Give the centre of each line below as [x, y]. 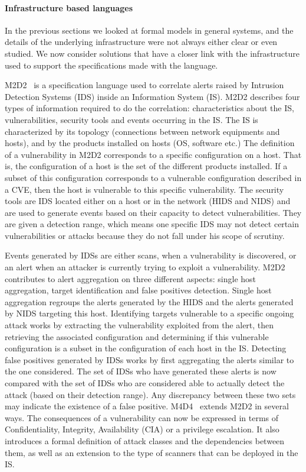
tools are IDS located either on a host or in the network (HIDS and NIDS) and [148, 201]
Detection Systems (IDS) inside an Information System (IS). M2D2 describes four [152, 96]
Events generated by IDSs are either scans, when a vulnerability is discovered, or [151, 255]
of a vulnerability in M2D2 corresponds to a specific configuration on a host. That [153, 154]
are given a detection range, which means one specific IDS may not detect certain [152, 224]
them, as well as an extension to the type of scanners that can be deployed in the [152, 452]
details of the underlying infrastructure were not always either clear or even [141, 42]
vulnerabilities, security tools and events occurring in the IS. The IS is [131, 119]
